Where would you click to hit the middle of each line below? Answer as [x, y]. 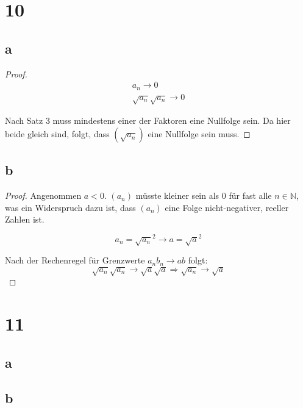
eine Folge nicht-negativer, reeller [227, 207]
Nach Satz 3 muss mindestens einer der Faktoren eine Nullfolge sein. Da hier [148, 120]
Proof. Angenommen [43, 195]
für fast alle [250, 195]
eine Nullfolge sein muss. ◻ [199, 134]
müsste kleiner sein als [177, 195]
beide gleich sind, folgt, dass [57, 134]
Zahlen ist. [25, 219]
